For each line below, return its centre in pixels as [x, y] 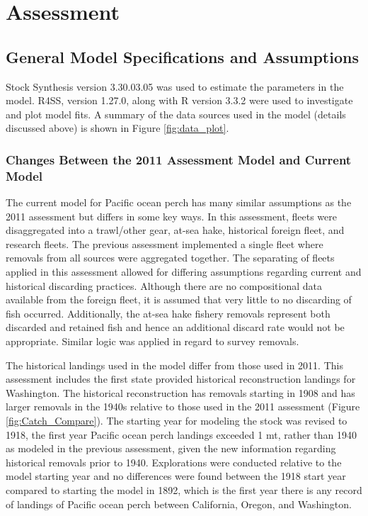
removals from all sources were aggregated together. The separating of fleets [170, 258]
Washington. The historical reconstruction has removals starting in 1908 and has [180, 392]
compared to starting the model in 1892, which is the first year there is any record [184, 489]
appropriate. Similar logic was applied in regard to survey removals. [153, 341]
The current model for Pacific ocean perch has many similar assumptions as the [179, 202]
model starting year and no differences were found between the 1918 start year [176, 476]
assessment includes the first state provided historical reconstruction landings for [181, 379]
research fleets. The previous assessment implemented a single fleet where [165, 243]
